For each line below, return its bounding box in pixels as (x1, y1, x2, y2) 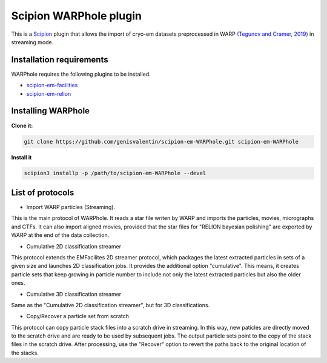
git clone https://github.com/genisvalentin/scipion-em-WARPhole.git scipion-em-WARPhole (24, 138, 299, 145)
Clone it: (11, 122, 33, 129)
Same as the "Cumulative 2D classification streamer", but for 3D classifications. (11, 301, 210, 308)
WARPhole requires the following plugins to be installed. (11, 70, 151, 78)
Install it (11, 153, 32, 161)
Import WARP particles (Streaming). (26, 203, 115, 210)
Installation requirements (11, 55, 108, 65)
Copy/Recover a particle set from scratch (26, 313, 130, 320)
